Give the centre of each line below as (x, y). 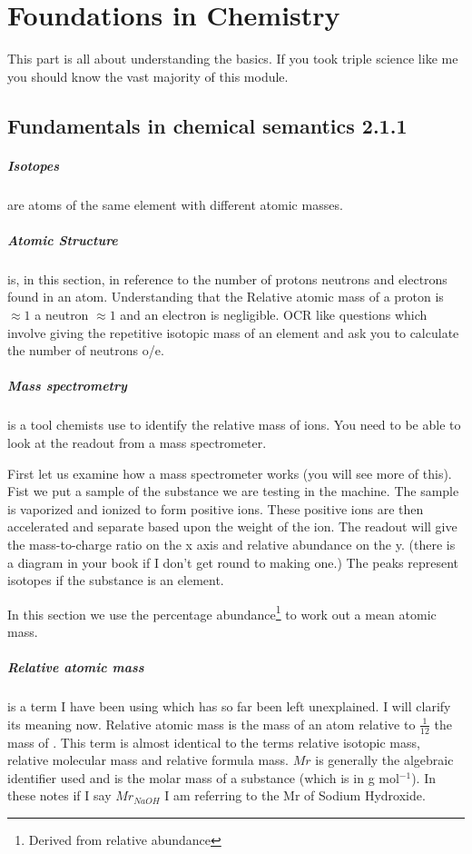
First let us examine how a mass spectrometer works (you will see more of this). (230, 473)
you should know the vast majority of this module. (148, 76)
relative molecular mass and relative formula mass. (148, 760)
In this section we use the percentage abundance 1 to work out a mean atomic (222, 612)
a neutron (62, 314)
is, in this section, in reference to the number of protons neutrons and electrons (227, 278)
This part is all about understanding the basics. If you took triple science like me (233, 59)
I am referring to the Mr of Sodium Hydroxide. (295, 795)
